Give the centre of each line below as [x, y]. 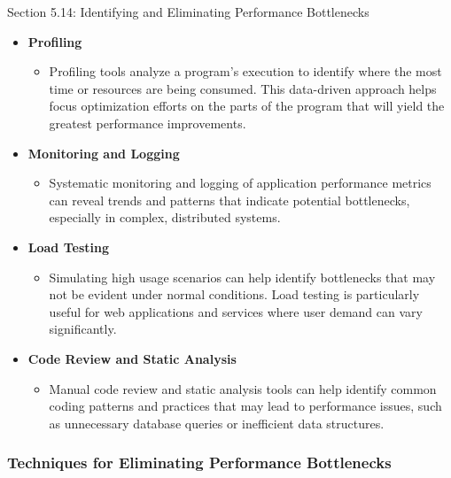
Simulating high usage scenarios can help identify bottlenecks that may [242, 277]
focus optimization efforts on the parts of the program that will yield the [247, 106]
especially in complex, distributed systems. [165, 217]
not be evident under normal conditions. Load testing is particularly [234, 294]
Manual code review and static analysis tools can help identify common [243, 388]
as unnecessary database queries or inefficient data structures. [217, 423]
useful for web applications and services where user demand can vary [236, 311]
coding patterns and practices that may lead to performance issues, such [245, 406]
